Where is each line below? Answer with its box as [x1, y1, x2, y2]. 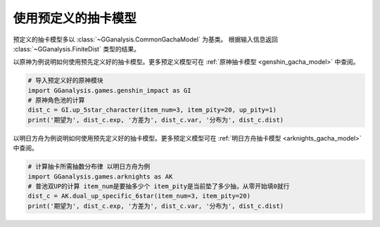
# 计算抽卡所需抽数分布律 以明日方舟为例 [27, 162, 151, 171]
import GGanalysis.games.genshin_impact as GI [27, 86, 191, 94]
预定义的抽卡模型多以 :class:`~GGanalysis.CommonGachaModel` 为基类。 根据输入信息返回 [13, 35, 278, 44]
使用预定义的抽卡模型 [13, 11, 137, 26]
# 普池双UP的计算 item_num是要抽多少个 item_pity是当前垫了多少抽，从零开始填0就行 [27, 183, 290, 190]
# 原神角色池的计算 [27, 96, 85, 105]
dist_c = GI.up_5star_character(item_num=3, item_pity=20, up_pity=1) [27, 106, 277, 114]
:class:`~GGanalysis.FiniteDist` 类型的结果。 [13, 44, 141, 53]
